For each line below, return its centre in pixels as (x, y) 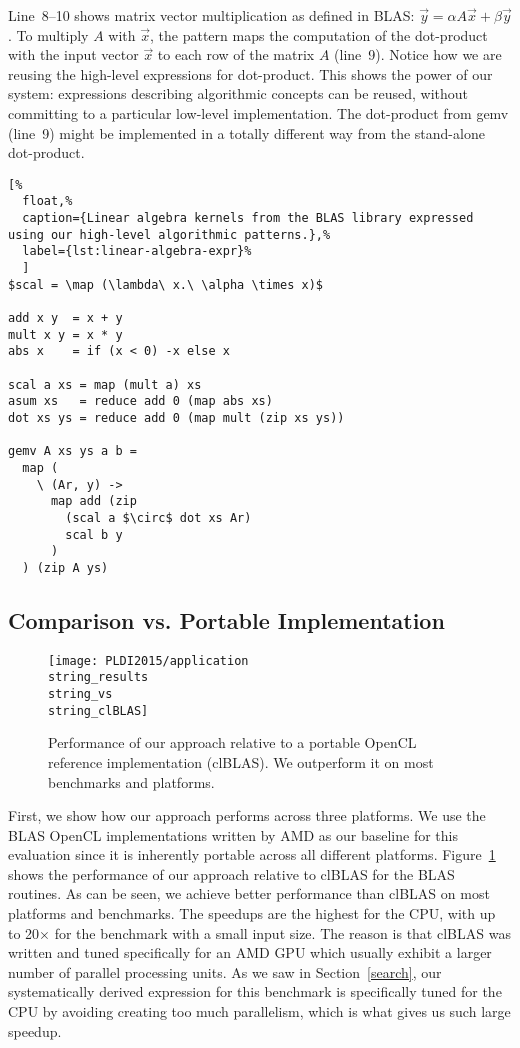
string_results (98, 677)
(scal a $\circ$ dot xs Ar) (158, 517)
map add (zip (93, 501)
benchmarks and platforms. (131, 781)
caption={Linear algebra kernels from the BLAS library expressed (248, 218)
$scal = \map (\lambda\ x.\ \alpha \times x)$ (165, 284)
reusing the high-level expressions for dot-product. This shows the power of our (250, 73)
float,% (47, 201)
